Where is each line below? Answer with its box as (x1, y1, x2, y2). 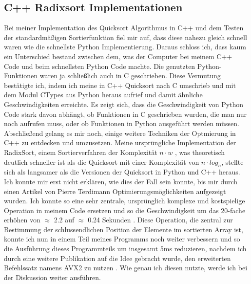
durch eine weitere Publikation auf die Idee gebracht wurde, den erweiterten (4, 253, 231, 263)
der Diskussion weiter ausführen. (4, 272, 101, 282)
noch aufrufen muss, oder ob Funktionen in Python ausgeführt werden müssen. (4, 118, 239, 129)
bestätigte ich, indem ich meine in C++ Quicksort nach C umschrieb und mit (4, 80, 236, 90)
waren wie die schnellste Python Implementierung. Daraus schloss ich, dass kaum (4, 42, 246, 52)
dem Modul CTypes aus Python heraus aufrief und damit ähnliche (4, 89, 203, 100)
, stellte (221, 156, 244, 167)
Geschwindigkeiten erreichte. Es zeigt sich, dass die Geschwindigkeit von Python (4, 99, 244, 109)
